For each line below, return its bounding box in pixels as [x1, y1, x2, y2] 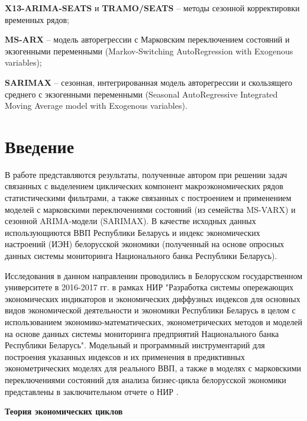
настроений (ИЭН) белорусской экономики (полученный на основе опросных [5, 238, 285, 250]
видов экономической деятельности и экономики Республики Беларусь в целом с [5, 304, 296, 316]
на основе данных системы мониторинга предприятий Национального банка [5, 327, 279, 339]
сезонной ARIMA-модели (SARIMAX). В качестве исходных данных [5, 215, 256, 227]
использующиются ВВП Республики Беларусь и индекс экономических [5, 226, 260, 238]
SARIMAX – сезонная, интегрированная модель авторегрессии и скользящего [5, 76, 292, 88]
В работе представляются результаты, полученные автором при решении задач [5, 168, 287, 180]
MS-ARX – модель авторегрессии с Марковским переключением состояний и [5, 33, 290, 46]
